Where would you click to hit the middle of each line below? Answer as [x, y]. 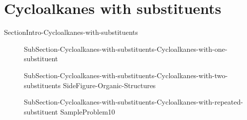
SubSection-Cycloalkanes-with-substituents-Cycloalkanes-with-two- [126, 75]
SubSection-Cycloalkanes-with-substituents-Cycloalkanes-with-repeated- [133, 102]
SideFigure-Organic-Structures [109, 85]
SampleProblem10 [87, 111]
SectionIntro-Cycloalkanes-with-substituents [71, 32]
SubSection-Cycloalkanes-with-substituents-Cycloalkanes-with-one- [126, 49]
